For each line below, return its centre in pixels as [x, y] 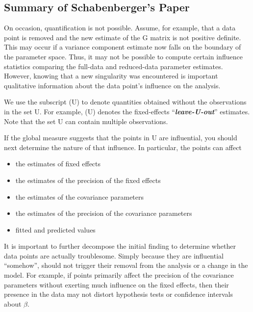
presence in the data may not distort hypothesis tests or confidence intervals [118, 294]
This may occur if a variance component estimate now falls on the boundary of [123, 47]
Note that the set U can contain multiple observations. [86, 121]
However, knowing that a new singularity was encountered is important [111, 76]
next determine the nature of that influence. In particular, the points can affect [123, 147]
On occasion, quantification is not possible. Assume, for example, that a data [120, 28]
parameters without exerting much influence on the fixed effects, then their [116, 284]
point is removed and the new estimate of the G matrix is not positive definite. [123, 37]
